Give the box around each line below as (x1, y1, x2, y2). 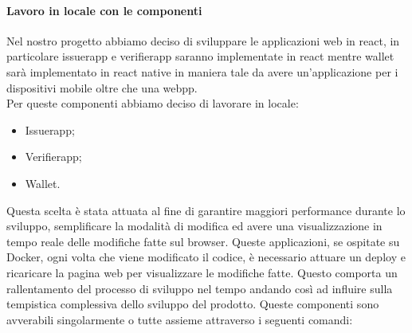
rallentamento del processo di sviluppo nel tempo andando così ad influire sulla (6, 280, 393, 296)
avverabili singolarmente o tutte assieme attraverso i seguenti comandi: (6, 311, 353, 327)
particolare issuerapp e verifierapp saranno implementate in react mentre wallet (6, 48, 394, 65)
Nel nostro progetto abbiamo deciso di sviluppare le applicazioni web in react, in (6, 32, 400, 49)
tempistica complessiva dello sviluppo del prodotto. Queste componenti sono (6, 296, 379, 312)
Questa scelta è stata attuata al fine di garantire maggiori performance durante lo (6, 202, 406, 218)
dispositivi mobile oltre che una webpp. (6, 79, 198, 96)
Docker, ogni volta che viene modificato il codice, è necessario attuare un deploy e (6, 249, 406, 265)
